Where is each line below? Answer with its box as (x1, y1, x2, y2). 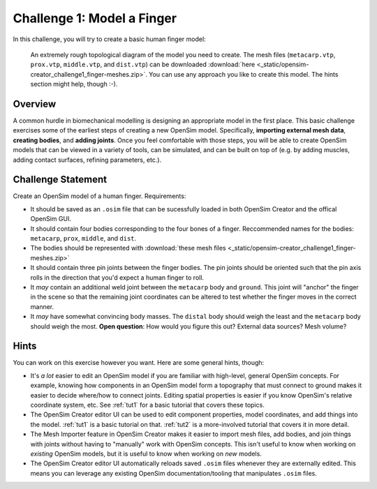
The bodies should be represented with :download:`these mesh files (30, 244, 226, 253)
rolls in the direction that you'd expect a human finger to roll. (30, 273, 205, 282)
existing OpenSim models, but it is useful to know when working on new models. (30, 449, 262, 458)
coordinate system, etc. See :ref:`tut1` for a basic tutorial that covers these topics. (30, 401, 265, 409)
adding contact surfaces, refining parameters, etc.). (13, 156, 162, 164)
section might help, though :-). (30, 80, 118, 89)
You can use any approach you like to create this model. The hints (149, 70, 339, 78)
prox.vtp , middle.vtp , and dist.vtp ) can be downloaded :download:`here (30, 60, 256, 69)
